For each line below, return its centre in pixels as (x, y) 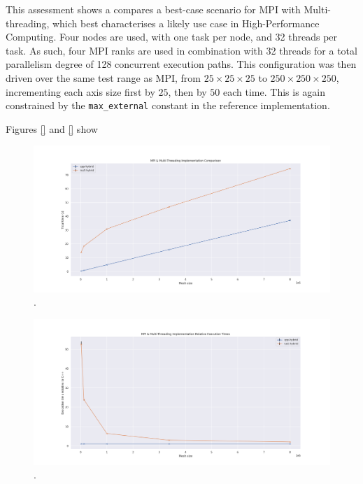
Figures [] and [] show (52, 128)
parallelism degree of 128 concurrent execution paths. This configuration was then (181, 64)
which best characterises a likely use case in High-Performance (186, 23)
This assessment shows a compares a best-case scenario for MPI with (153, 9)
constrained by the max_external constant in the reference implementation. (168, 105)
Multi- (318, 9)
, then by (187, 91)
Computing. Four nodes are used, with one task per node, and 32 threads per (172, 37)
